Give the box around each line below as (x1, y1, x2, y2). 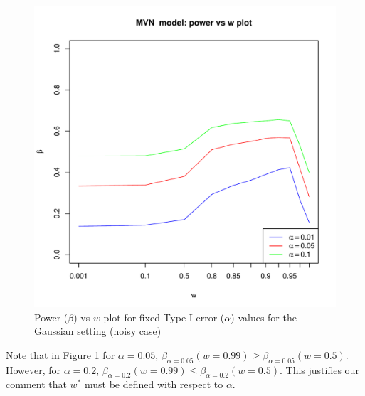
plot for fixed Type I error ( (103, 309, 225, 324)
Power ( (34, 309, 68, 324)
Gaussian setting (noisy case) (34, 323, 162, 338)
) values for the (231, 309, 297, 324)
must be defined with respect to (84, 377, 223, 392)
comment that (6, 377, 67, 392)
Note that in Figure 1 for (6, 347, 115, 362)
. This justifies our (279, 362, 359, 377)
